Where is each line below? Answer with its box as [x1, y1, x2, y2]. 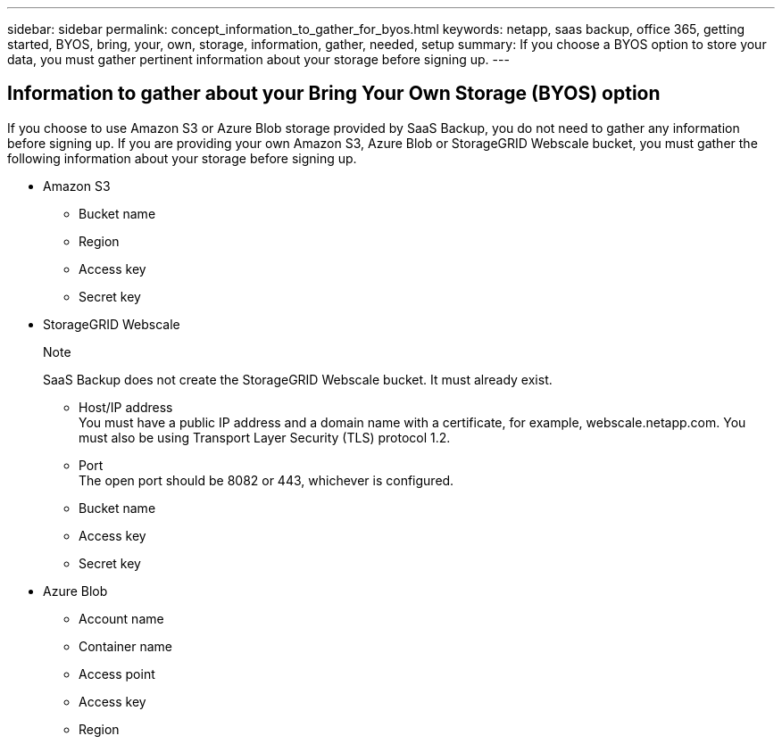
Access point [79, 665, 155, 682]
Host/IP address [79, 399, 173, 415]
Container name [79, 638, 172, 654]
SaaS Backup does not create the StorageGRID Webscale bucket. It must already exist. [43, 371, 553, 387]
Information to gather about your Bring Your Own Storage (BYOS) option [7, 82, 661, 105]
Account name [79, 610, 164, 626]
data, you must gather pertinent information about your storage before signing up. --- [7, 52, 510, 67]
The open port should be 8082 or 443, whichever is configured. [79, 472, 454, 488]
